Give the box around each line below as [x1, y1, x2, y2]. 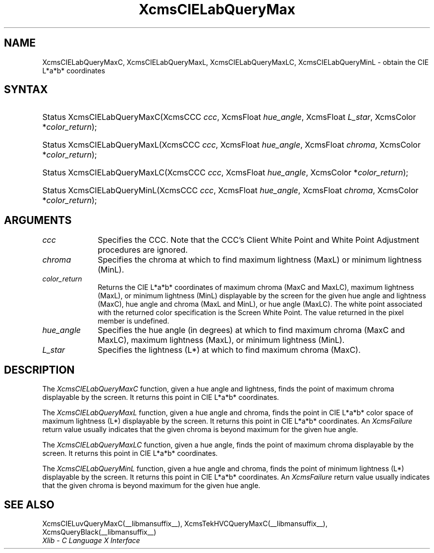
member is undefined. [98, 317, 169, 326]
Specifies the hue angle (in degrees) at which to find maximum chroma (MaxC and [98, 325, 405, 335]
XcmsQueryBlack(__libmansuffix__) [42, 527, 157, 536]
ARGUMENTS [4, 214, 72, 226]
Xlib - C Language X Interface [42, 536, 140, 545]
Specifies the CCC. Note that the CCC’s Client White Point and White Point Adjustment [98, 235, 419, 245]
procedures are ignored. [98, 245, 188, 255]
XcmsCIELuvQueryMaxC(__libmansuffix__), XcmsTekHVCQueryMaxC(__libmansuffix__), [42, 519, 327, 528]
